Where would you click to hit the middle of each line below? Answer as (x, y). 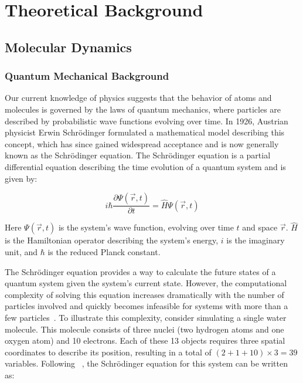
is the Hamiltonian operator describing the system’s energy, (112, 240)
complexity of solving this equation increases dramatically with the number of (144, 294)
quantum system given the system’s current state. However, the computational (146, 283)
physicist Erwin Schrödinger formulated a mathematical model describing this (145, 132)
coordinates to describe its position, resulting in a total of (108, 352)
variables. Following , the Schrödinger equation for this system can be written (146, 363)
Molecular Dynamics (68, 47)
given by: (21, 178)
